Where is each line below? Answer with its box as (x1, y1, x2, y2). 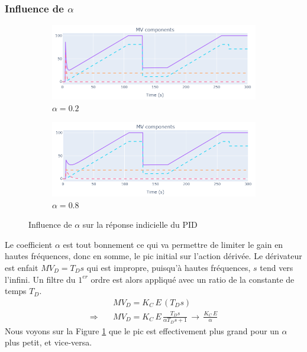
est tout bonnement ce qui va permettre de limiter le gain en (63, 238, 283, 250)
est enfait (5, 261, 38, 274)
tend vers (260, 261, 293, 274)
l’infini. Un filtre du (5, 273, 76, 285)
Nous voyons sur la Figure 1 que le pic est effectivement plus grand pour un (5, 324, 279, 337)
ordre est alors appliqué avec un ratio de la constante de (91, 273, 295, 285)
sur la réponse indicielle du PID (82, 218, 198, 231)
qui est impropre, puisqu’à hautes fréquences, (86, 261, 251, 274)
